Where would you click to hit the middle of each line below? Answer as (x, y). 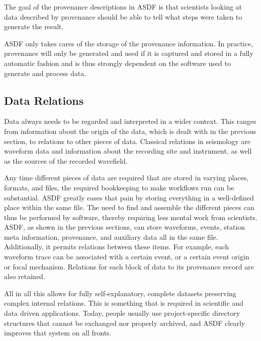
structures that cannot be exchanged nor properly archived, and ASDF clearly (125, 323)
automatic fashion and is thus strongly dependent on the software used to (117, 63)
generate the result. (34, 26)
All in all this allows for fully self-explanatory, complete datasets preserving (120, 293)
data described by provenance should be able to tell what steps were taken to (123, 16)
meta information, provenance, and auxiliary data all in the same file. (111, 236)
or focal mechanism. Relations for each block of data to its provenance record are (129, 266)
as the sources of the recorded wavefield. (66, 160)
